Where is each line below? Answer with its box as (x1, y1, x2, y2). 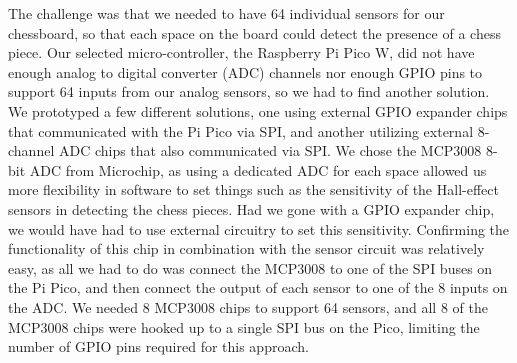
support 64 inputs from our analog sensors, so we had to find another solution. (8, 81, 490, 102)
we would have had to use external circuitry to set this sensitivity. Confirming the (8, 218, 510, 239)
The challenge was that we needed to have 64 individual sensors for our (8, 3, 445, 23)
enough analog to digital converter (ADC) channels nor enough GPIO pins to (8, 61, 483, 82)
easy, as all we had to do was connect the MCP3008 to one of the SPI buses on (8, 257, 493, 278)
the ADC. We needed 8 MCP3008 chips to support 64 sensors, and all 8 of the (8, 296, 488, 317)
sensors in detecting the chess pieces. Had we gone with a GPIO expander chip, (8, 198, 495, 219)
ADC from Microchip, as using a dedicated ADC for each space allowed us (29, 159, 487, 180)
